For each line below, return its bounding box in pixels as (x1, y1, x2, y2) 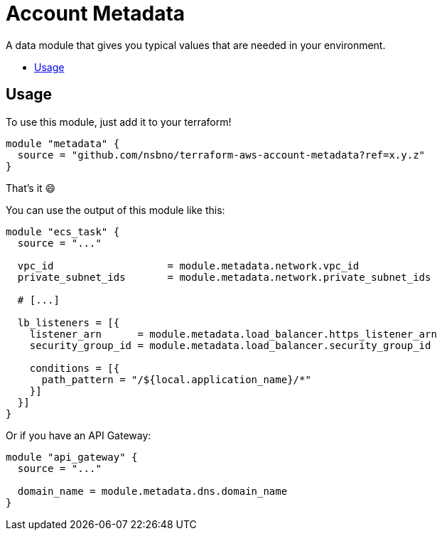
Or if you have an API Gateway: (6, 429, 151, 441)
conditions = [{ (29, 362, 120, 374)
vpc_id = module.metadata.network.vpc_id (17, 259, 360, 272)
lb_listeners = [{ (17, 316, 120, 328)
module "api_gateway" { (6, 451, 138, 463)
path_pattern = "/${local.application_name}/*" (41, 373, 311, 385)
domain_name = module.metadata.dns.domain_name (17, 485, 288, 497)
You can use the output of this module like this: (6, 203, 225, 216)
